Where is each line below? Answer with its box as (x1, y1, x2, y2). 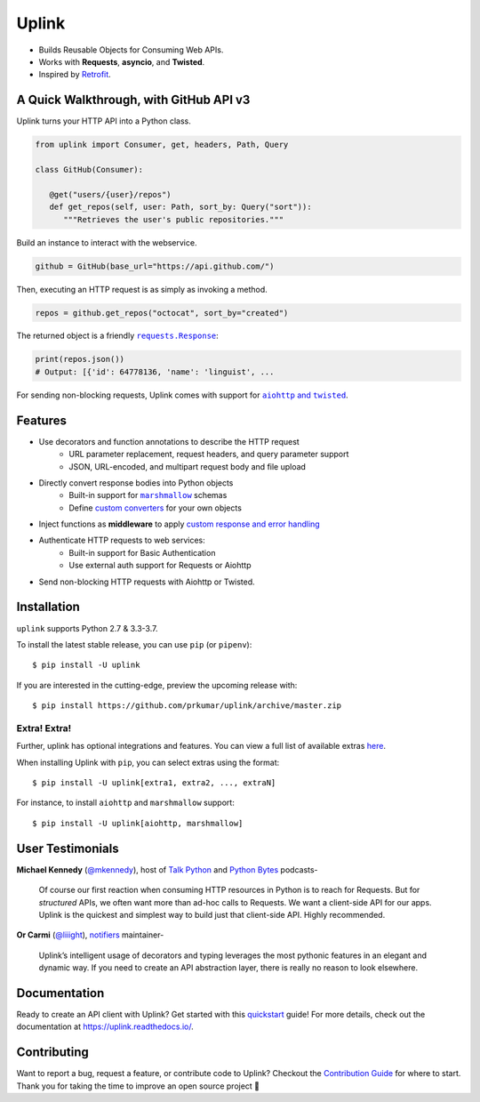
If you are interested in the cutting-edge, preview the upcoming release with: (16, 680, 298, 690)
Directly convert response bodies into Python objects (38, 477, 234, 488)
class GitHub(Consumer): (35, 165, 144, 174)
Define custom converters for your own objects (68, 503, 242, 513)
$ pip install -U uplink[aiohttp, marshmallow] (32, 818, 244, 828)
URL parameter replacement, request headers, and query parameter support (68, 449, 349, 460)
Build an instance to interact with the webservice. (16, 237, 197, 248)
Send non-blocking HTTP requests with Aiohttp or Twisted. (38, 576, 255, 587)
